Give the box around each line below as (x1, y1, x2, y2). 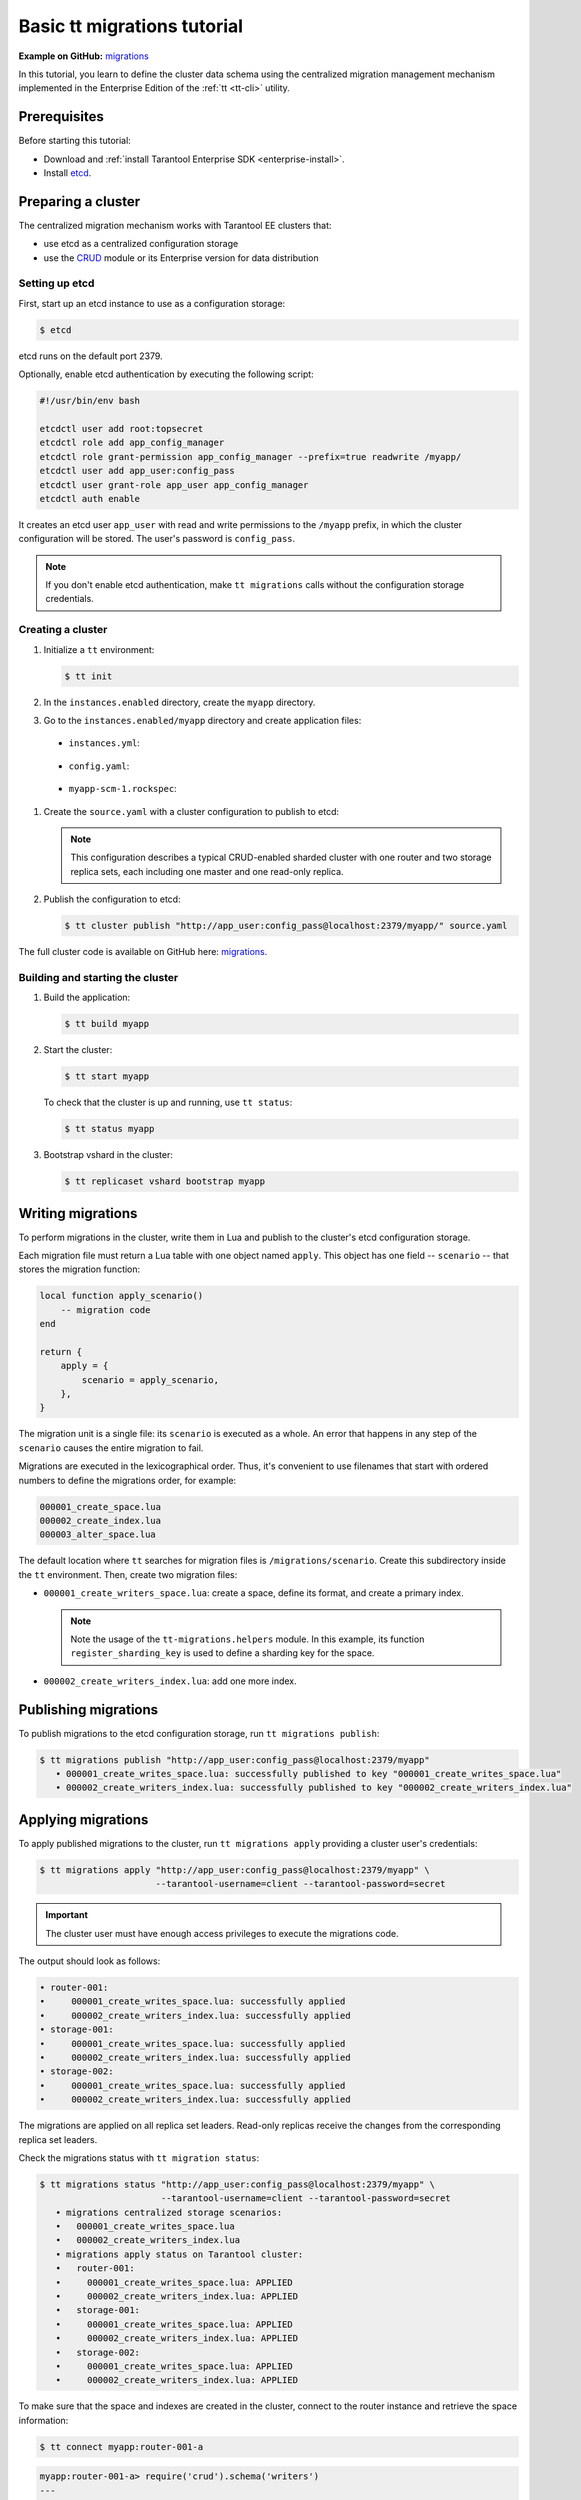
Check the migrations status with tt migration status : (18, 2151, 260, 2164)
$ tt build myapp (64, 1018, 150, 1030)
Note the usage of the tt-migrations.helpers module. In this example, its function (70, 1633, 425, 1645)
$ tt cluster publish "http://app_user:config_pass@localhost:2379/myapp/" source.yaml (64, 920, 508, 932)
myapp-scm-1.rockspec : (68, 783, 177, 795)
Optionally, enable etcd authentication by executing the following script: (18, 368, 314, 380)
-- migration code (60, 1304, 151, 1315)
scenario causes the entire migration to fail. (18, 1441, 204, 1454)
